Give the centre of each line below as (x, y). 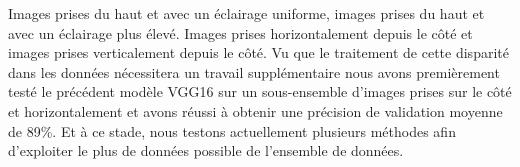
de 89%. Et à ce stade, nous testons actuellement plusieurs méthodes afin (232, 130)
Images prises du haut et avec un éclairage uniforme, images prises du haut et (246, 13)
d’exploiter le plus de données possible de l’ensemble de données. (206, 150)
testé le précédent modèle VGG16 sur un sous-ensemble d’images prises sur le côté (260, 91)
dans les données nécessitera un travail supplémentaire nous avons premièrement (254, 71)
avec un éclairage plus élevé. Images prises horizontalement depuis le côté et (240, 32)
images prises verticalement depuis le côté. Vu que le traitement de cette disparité (258, 52)
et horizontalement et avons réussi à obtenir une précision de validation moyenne (255, 110)
